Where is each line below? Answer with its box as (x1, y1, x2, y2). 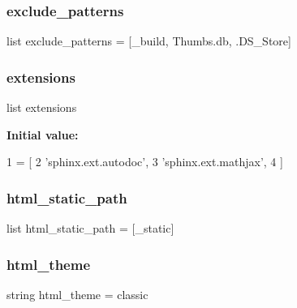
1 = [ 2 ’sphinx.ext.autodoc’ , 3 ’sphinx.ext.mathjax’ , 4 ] (6, 153, 283, 170)
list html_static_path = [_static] (6, 220, 174, 237)
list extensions (6, 99, 77, 116)
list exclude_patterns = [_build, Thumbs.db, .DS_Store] (6, 32, 291, 49)
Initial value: (6, 126, 79, 143)
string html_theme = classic (6, 285, 148, 302)
